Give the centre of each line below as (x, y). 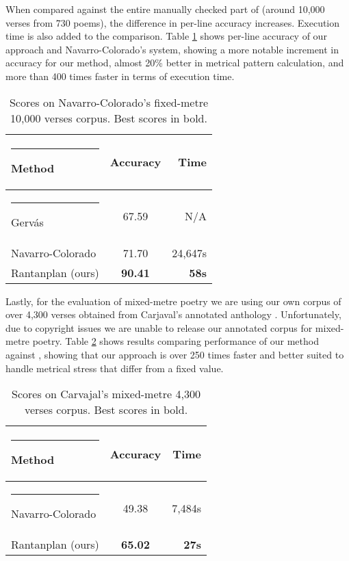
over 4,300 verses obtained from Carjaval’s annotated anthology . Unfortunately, (173, 314)
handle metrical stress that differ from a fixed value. (115, 368)
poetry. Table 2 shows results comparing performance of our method (176, 341)
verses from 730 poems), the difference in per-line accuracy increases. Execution (173, 22)
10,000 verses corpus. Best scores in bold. (109, 118)
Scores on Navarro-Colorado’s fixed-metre (109, 102)
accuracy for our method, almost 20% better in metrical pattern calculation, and (175, 63)
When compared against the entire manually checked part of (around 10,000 (165, 9)
